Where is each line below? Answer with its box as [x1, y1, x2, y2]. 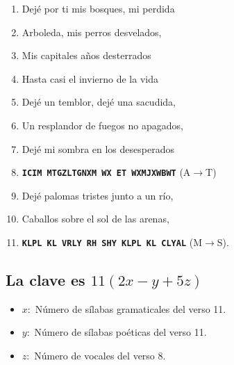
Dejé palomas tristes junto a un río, [22, 188, 174, 202]
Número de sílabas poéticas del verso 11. [34, 325, 207, 339]
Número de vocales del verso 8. [34, 348, 166, 363]
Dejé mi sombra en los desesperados [22, 141, 174, 156]
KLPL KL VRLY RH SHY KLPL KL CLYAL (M [22, 235, 202, 249]
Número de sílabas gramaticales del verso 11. [35, 301, 226, 316]
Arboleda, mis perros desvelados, [22, 24, 162, 39]
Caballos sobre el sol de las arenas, [22, 211, 169, 226]
